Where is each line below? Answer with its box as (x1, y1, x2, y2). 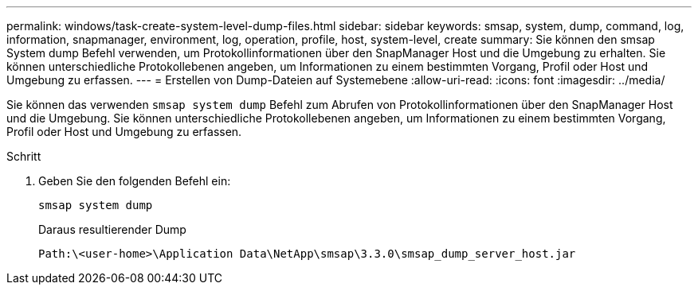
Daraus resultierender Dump (38, 223, 186, 236)
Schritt (6, 149, 41, 163)
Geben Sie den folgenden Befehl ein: (38, 174, 231, 188)
